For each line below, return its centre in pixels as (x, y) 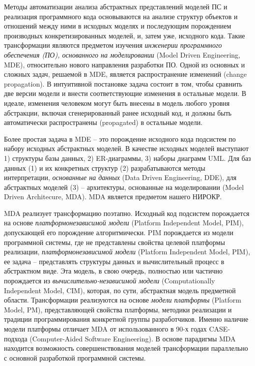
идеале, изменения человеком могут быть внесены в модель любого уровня (117, 103)
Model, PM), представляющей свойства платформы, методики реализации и (118, 309)
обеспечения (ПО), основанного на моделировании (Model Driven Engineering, (122, 54)
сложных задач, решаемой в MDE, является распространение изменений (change (125, 74)
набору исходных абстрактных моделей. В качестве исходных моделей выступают (127, 148)
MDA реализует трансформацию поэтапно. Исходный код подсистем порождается (127, 213)
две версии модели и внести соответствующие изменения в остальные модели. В (125, 93)
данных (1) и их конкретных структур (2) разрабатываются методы (105, 168)
